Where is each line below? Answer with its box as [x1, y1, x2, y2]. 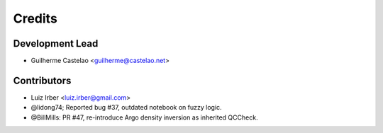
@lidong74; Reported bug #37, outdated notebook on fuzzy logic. [30, 103, 223, 112]
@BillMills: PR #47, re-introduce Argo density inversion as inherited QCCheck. [30, 113, 258, 122]
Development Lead [13, 37, 99, 50]
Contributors [13, 74, 72, 86]
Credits [13, 11, 58, 26]
